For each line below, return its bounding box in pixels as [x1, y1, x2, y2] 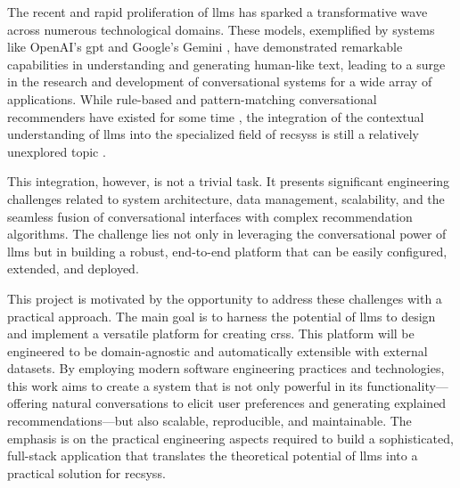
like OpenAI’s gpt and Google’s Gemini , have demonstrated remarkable [7, 37, 403, 56]
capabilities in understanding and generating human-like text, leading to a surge [7, 54, 446, 73]
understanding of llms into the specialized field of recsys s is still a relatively [7, 125, 419, 143]
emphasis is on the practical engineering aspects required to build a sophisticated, [7, 428, 454, 447]
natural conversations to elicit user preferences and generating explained [52, 394, 447, 412]
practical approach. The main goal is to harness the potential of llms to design [7, 306, 436, 325]
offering [7, 394, 48, 412]
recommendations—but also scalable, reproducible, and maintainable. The [7, 411, 412, 430]
